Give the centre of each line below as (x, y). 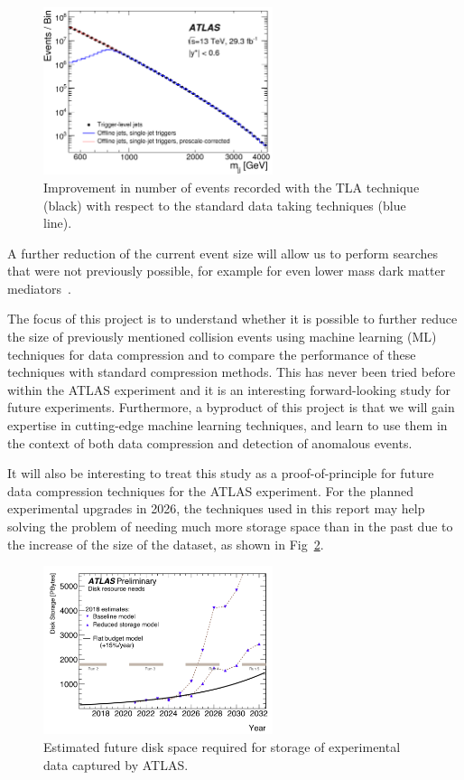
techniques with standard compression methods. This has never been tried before (232, 372)
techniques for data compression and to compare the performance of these (212, 354)
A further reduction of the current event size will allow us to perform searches (223, 253)
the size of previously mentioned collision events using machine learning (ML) (222, 337)
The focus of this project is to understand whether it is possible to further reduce (232, 319)
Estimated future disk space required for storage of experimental (222, 746)
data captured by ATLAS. (116, 764)
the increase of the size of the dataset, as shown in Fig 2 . (166, 544)
